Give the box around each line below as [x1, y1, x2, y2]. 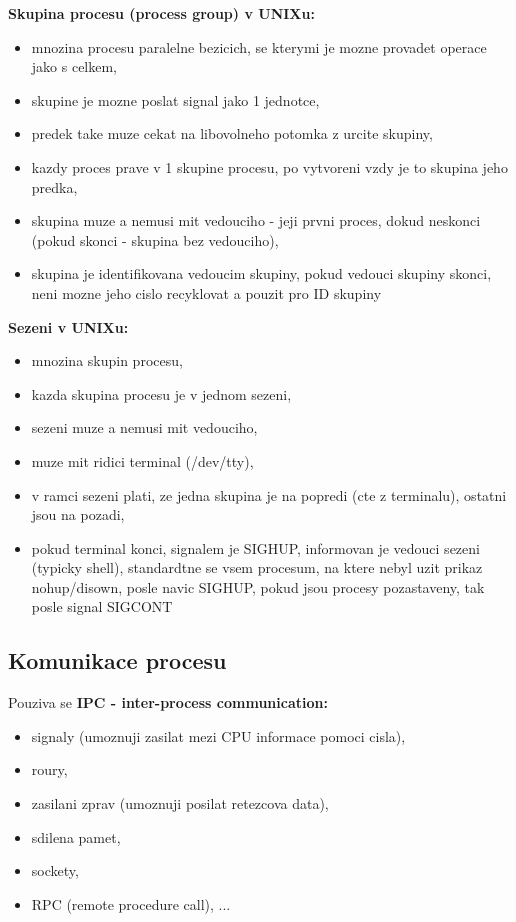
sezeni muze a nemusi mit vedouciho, [31, 417, 258, 438]
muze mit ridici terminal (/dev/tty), [31, 450, 254, 471]
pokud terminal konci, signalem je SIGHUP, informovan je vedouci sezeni [31, 537, 480, 558]
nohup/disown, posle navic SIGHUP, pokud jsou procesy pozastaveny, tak [31, 576, 485, 597]
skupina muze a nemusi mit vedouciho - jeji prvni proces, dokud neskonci [31, 210, 481, 231]
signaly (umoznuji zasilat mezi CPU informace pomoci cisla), [31, 725, 406, 746]
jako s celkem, [31, 56, 118, 77]
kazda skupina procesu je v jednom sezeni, [31, 383, 292, 404]
